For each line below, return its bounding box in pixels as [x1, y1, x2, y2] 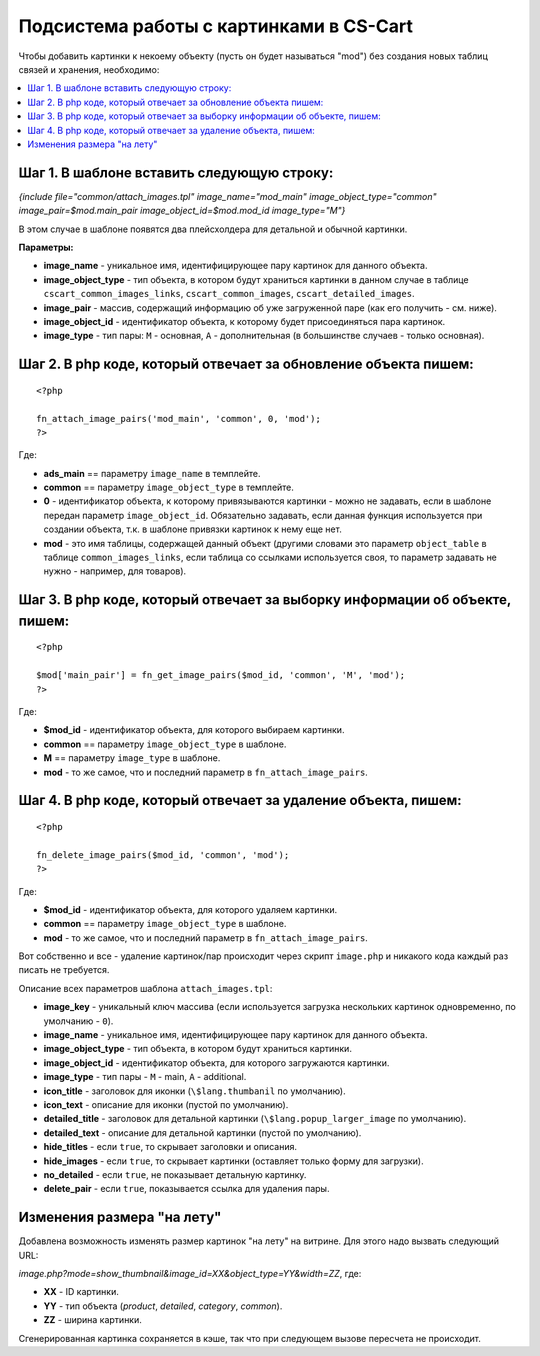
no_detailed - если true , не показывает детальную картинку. [43, 1168, 307, 1180]
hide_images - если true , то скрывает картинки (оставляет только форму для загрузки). [43, 1155, 424, 1167]
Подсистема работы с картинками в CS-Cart [18, 15, 414, 37]
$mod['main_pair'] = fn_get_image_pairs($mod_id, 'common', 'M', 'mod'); [36, 670, 406, 681]
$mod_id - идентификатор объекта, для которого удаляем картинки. [43, 903, 338, 915]
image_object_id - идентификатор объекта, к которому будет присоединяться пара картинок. [43, 315, 446, 327]
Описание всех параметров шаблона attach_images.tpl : [18, 982, 273, 994]
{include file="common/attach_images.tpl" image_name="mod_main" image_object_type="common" [18, 190, 437, 202]
